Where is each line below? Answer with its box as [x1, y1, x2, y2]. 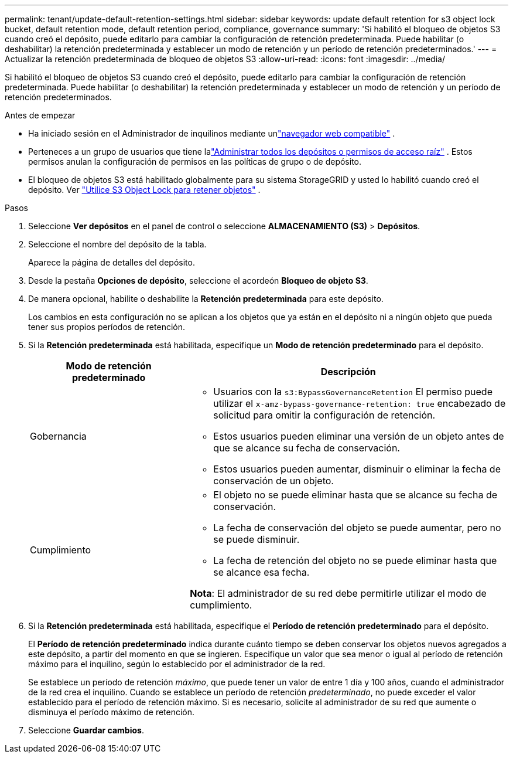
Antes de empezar [5, 110, 76, 120]
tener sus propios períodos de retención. [28, 322, 185, 332]
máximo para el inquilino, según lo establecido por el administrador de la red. [28, 659, 326, 669]
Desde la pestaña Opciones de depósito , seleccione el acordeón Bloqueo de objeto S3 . [28, 276, 368, 285]
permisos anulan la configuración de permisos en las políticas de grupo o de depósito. [28, 157, 361, 166]
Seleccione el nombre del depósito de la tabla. [28, 239, 207, 249]
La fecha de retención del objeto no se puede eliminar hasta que [213, 555, 497, 566]
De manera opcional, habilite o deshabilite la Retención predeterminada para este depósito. [28, 294, 384, 304]
